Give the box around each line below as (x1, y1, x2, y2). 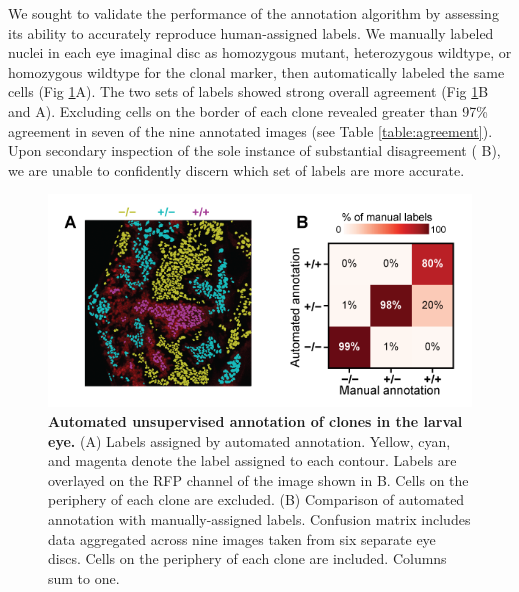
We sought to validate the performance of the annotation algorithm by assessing (8, 3, 499, 23)
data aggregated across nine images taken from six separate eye (48, 528, 436, 549)
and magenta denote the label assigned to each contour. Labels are (48, 450, 457, 471)
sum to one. (48, 567, 120, 588)
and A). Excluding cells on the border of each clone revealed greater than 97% (8, 100, 488, 121)
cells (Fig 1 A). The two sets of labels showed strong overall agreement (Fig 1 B (8, 81, 489, 102)
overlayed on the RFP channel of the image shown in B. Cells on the (48, 469, 469, 490)
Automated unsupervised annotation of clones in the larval (48, 411, 463, 432)
